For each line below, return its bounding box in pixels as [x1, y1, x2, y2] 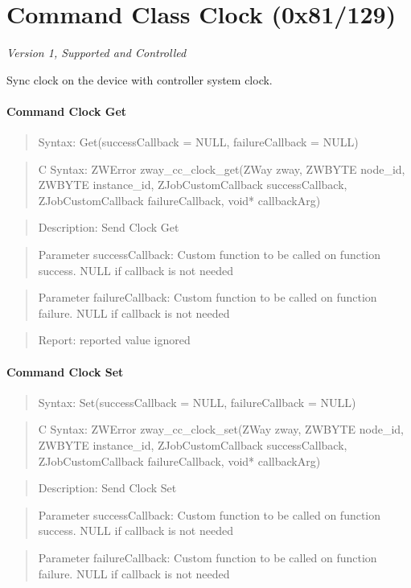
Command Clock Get [6, 102, 127, 119]
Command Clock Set [6, 363, 124, 380]
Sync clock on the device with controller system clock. [6, 71, 273, 88]
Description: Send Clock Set [38, 479, 177, 496]
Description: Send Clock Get [38, 219, 179, 236]
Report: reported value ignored [38, 331, 191, 348]
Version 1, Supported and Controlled [6, 44, 187, 61]
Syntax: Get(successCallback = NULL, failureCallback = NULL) [38, 134, 359, 150]
